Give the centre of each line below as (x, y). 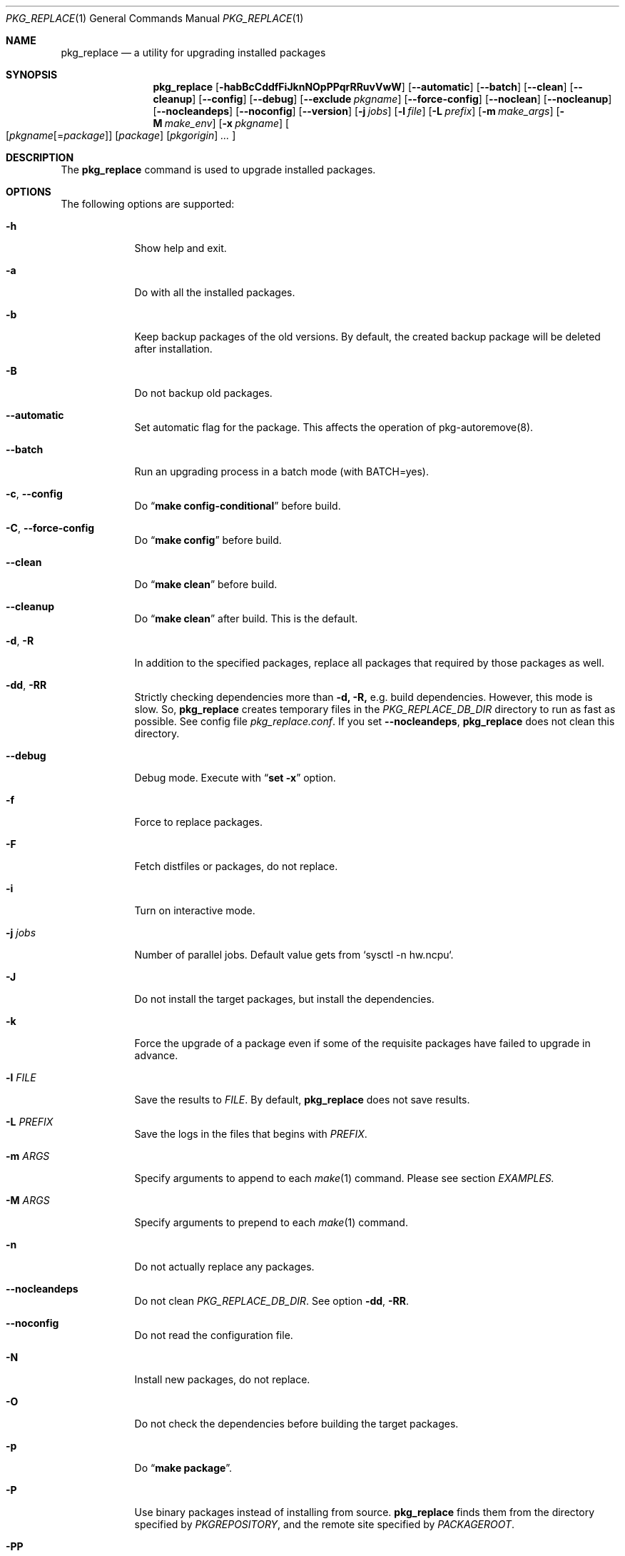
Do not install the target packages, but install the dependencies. (284, 999)
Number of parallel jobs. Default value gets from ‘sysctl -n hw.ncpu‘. (294, 955)
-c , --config (34, 494)
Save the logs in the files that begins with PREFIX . (251, 1134)
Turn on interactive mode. (195, 910)
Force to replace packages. (199, 822)
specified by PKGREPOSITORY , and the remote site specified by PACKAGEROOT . (325, 1524)
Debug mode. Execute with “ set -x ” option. (235, 778)
